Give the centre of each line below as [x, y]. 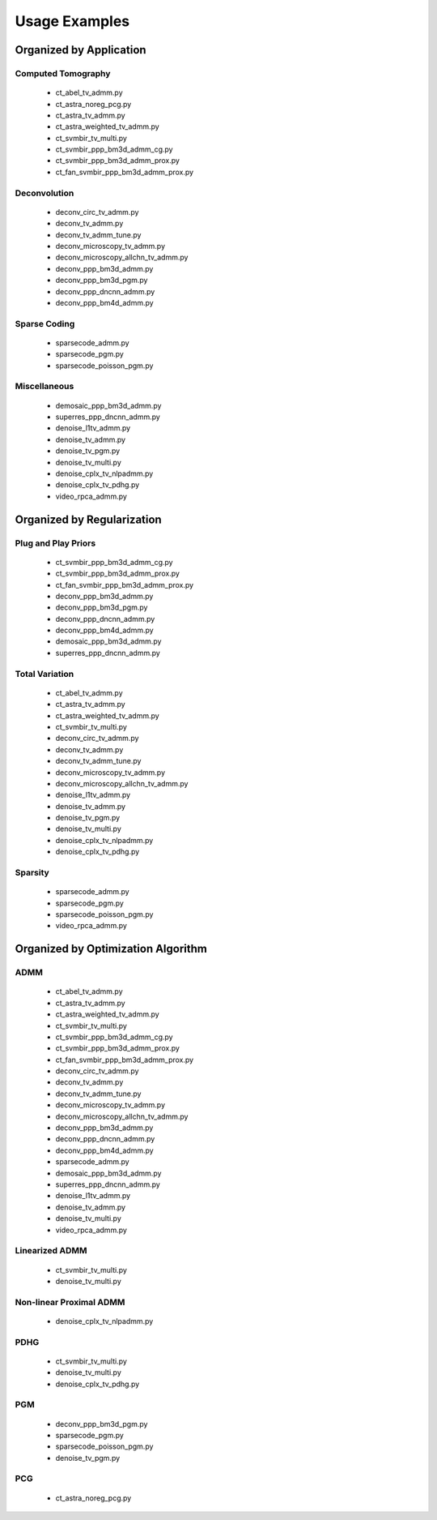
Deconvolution [45, 193]
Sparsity [32, 873]
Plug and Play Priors [55, 543]
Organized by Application [81, 50]
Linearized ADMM [51, 1251]
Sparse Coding [45, 323]
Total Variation [45, 674]
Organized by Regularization [88, 519]
